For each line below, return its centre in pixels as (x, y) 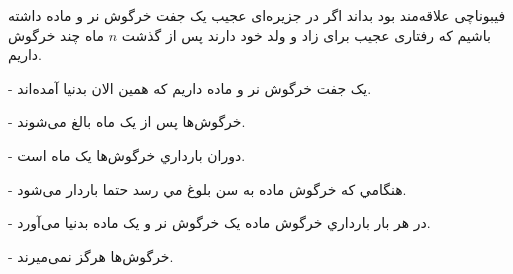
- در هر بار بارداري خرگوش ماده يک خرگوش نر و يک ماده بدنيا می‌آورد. (219, 222)
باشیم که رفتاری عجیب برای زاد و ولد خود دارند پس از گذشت (306, 34)
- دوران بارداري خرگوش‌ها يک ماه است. (127, 154)
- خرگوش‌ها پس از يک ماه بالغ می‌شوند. (127, 121)
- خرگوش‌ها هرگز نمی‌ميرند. (91, 255)
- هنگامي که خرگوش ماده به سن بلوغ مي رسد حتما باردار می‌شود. (207, 188)
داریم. (25, 54)
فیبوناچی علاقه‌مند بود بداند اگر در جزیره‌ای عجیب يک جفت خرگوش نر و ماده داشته (257, 15)
